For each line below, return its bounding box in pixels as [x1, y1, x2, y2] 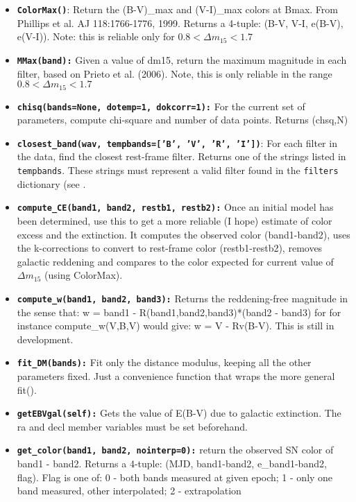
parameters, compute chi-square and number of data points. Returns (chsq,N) [17, 112, 348, 127]
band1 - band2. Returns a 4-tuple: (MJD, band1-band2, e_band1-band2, [17, 456, 327, 471]
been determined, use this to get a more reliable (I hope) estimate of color [17, 213, 332, 227]
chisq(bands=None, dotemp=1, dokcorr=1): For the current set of [17, 98, 305, 113]
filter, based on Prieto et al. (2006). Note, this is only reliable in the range [17, 66, 332, 80]
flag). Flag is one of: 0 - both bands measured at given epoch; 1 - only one [17, 469, 333, 484]
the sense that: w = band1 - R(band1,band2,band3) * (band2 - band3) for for [17, 304, 341, 319]
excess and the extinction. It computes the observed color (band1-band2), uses [17, 227, 350, 241]
